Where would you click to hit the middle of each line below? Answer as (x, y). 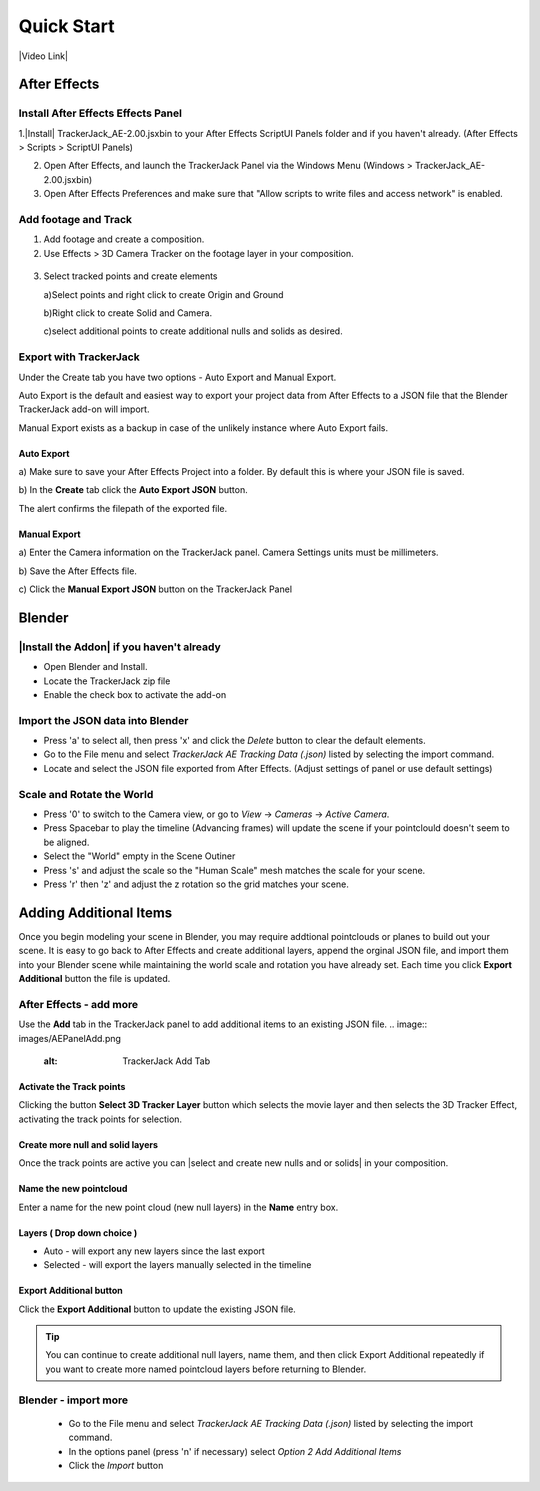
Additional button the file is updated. (94, 979)
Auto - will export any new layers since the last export (154, 1251)
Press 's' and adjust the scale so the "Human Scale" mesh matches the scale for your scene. (234, 870)
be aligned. (66, 842)
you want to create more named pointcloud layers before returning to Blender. (206, 1369)
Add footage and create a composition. (124, 239)
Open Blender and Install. (95, 667)
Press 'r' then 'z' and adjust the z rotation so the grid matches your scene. (196, 884)
